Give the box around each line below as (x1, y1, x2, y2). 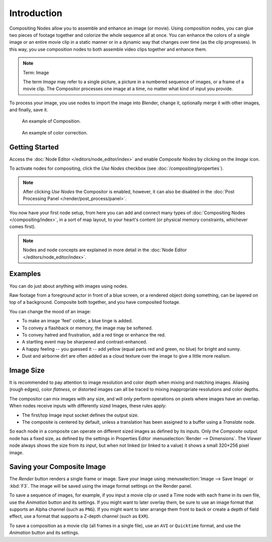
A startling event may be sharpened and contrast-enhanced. (22, 339, 148, 345)
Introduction (9, 8, 62, 19)
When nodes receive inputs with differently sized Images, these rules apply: (9, 403, 167, 409)
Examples (9, 269, 41, 278)
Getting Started (9, 143, 59, 151)
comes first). (9, 224, 36, 230)
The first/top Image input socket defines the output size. (22, 412, 139, 418)
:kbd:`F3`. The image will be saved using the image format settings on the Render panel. (9, 483, 192, 489)
